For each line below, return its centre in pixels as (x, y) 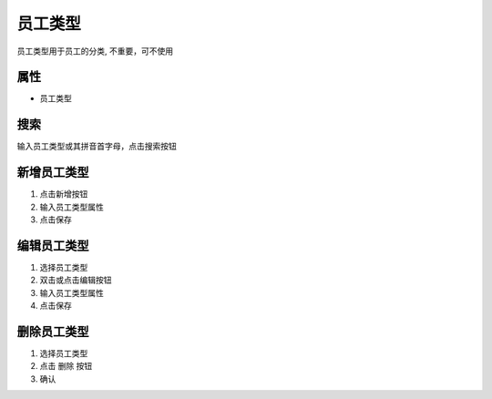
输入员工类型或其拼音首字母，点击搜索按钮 (97, 147)
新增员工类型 (53, 173)
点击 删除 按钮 (66, 366)
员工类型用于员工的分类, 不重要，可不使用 (95, 51)
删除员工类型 (53, 331)
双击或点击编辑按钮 (76, 280)
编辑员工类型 (53, 246)
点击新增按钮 (64, 194)
